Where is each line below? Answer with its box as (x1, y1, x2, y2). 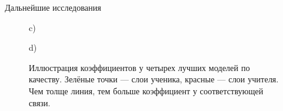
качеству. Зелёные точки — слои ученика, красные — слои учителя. (29, 73, 279, 85)
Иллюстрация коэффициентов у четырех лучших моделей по (29, 61, 250, 73)
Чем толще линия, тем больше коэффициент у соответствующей (29, 84, 263, 97)
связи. (29, 96, 50, 109)
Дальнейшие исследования (5, 1, 101, 13)
